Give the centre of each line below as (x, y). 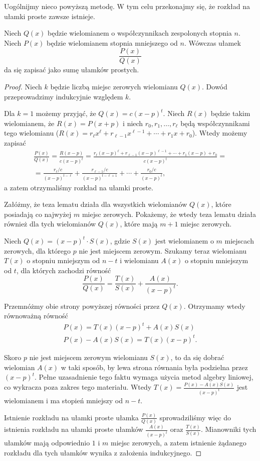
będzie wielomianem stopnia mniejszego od (112, 42)
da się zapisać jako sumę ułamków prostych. (72, 70)
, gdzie (120, 240)
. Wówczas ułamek (212, 42)
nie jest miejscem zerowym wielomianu (88, 357)
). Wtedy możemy (220, 133)
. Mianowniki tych (228, 429)
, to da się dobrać (197, 357)
